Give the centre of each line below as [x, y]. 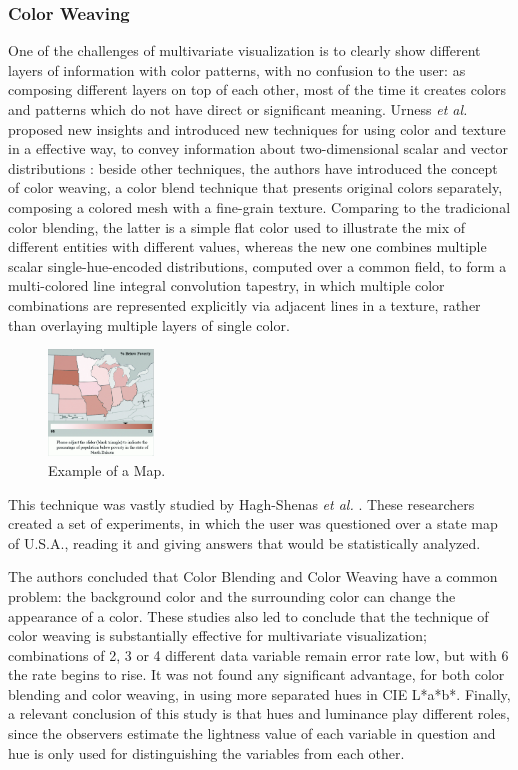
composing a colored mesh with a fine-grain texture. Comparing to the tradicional [259, 206]
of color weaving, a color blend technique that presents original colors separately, [255, 187]
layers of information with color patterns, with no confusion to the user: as [237, 69]
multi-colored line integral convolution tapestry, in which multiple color [226, 285]
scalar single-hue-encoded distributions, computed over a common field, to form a [257, 265]
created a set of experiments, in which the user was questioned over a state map [253, 523]
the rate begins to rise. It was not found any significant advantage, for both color [256, 674]
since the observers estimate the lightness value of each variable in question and [252, 733]
